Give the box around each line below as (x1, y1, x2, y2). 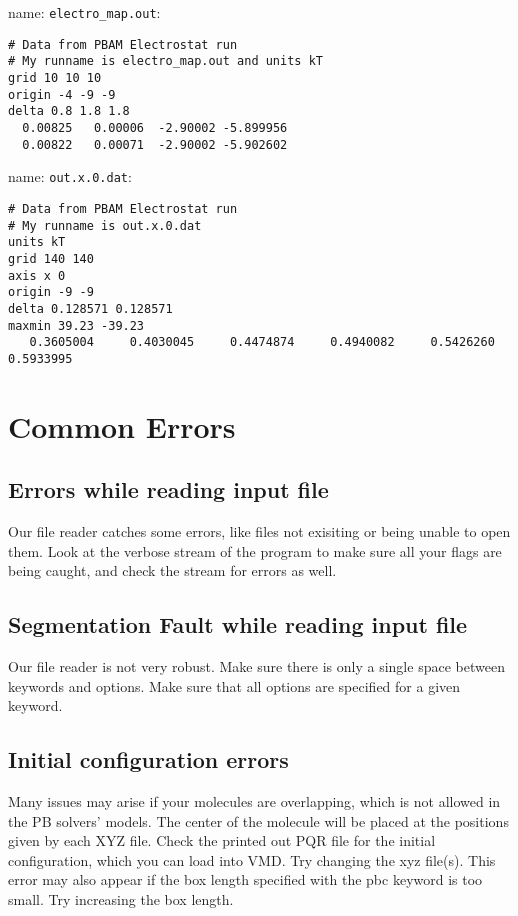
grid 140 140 (8, 251, 94, 266)
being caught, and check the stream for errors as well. (8, 560, 337, 581)
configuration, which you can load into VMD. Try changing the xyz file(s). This (8, 849, 496, 870)
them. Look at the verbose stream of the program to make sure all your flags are (8, 540, 502, 561)
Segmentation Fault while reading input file (8, 609, 468, 640)
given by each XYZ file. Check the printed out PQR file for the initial (8, 830, 436, 851)
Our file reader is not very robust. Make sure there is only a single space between (8, 656, 505, 677)
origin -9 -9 (8, 285, 94, 300)
